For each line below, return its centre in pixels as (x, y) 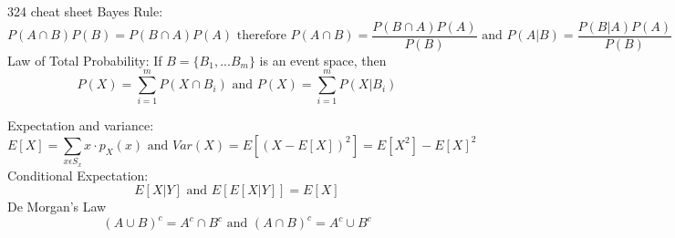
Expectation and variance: (81, 125)
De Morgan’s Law (57, 207)
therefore (261, 36)
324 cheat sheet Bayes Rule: (85, 11)
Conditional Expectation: (78, 175)
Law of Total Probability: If (85, 60)
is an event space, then (323, 60)
